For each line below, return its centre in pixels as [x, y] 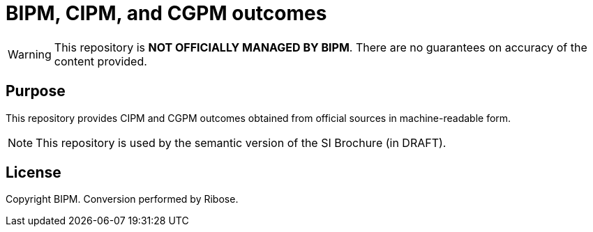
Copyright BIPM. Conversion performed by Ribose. [122, 199]
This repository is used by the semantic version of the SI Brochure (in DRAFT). [241, 142]
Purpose [36, 91]
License [33, 173]
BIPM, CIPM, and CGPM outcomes [166, 13]
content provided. [100, 61]
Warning [30, 54]
